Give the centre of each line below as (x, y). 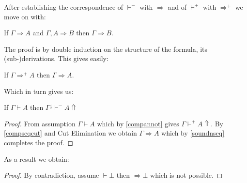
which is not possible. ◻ (186, 175)
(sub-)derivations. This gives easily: (56, 58)
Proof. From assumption (40, 123)
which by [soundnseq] (193, 133)
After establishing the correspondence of (64, 7)
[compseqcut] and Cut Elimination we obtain (70, 133)
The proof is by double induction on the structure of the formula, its (106, 49)
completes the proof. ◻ (39, 142)
